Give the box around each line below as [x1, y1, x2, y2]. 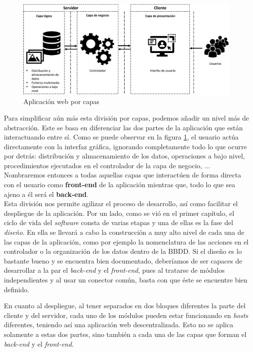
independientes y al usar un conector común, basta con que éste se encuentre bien [4, 275, 248, 285]
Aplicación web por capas [23, 96, 100, 106]
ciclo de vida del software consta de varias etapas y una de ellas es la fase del [4, 217, 234, 228]
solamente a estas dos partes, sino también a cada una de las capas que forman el [4, 329, 247, 339]
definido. [4, 284, 30, 294]
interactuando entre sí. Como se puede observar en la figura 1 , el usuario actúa [4, 132, 239, 142]
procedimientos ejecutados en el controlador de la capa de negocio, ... [4, 160, 210, 170]
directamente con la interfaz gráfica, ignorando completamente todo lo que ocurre [4, 141, 247, 151]
